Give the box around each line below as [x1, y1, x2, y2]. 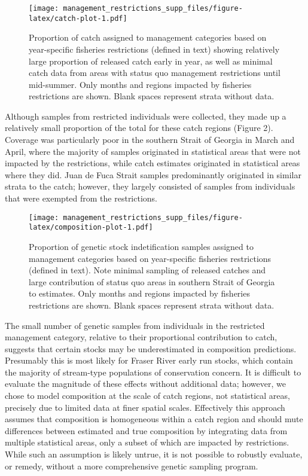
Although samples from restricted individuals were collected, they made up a [5, 109, 286, 122]
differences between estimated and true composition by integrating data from [5, 424, 288, 437]
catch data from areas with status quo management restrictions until [29, 66, 280, 79]
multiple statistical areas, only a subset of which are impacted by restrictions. [5, 436, 289, 448]
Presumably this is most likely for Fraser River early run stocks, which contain [5, 354, 293, 367]
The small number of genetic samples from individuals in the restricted [5, 319, 265, 331]
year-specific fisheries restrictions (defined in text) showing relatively [29, 42, 280, 55]
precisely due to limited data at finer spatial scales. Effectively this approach [5, 401, 285, 413]
